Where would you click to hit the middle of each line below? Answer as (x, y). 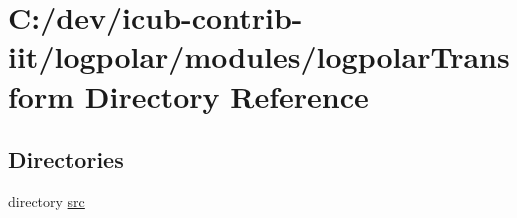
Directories (66, 159)
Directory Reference (226, 95)
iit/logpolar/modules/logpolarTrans (259, 56)
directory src (46, 200)
